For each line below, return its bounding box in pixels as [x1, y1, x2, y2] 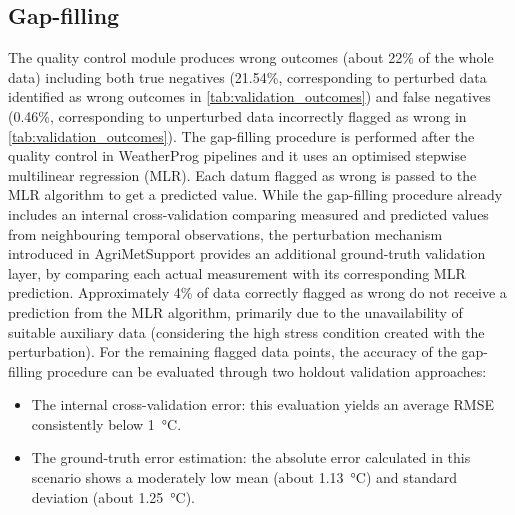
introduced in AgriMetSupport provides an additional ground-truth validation [8, 243, 486, 264]
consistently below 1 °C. [31, 413, 182, 434]
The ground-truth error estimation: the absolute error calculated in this [31, 447, 471, 468]
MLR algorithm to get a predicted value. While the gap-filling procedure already [8, 184, 503, 205]
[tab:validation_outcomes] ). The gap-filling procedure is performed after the [8, 125, 475, 146]
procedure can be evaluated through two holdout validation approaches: [46, 360, 487, 381]
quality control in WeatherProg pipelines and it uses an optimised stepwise [8, 145, 467, 166]
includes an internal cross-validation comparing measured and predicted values [8, 203, 489, 224]
